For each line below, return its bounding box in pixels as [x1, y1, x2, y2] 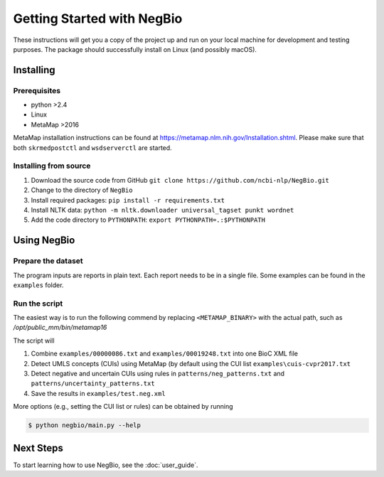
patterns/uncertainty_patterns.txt [31, 380, 156, 387]
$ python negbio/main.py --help [28, 422, 142, 429]
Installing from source [13, 161, 91, 171]
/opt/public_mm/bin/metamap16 [13, 323, 107, 332]
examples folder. [13, 281, 64, 289]
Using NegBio [13, 235, 75, 247]
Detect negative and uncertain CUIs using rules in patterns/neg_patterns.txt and [31, 370, 284, 377]
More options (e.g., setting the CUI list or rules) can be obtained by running [13, 402, 233, 411]
